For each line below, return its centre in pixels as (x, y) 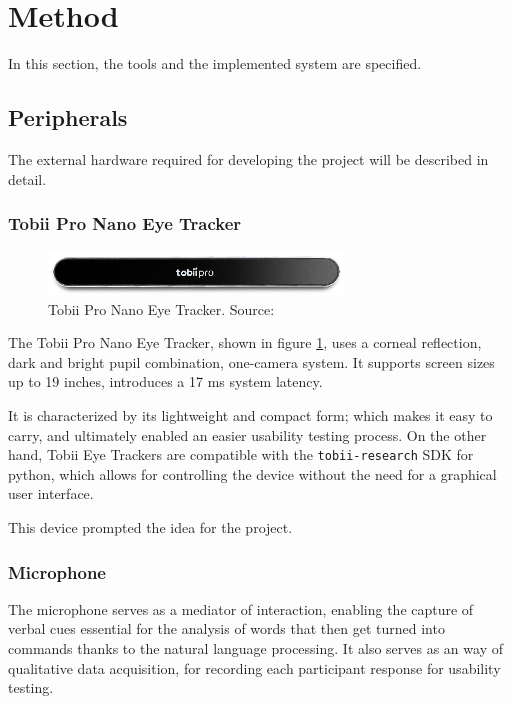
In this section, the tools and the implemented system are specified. (215, 63)
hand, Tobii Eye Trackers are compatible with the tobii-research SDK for (241, 454)
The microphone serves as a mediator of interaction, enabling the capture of (241, 608)
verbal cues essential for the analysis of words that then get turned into (226, 628)
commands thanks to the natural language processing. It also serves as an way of (255, 648)
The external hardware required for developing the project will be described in (248, 158)
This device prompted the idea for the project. (150, 527)
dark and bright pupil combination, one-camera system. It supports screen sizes (251, 361)
